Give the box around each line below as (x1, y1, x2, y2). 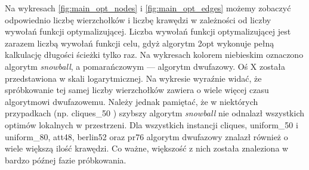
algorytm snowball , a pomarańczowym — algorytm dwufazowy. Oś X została (5, 60, 285, 72)
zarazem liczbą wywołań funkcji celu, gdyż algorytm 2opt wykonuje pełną (5, 36, 274, 49)
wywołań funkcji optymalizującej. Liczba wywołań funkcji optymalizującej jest (5, 25, 291, 38)
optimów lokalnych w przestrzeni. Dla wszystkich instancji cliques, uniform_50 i (5, 118, 298, 131)
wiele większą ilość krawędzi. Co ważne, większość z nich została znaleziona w (5, 142, 289, 154)
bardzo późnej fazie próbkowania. (5, 153, 126, 166)
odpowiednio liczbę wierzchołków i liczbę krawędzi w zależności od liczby (5, 13, 271, 26)
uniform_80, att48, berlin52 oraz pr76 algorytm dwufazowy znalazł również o (5, 130, 288, 143)
